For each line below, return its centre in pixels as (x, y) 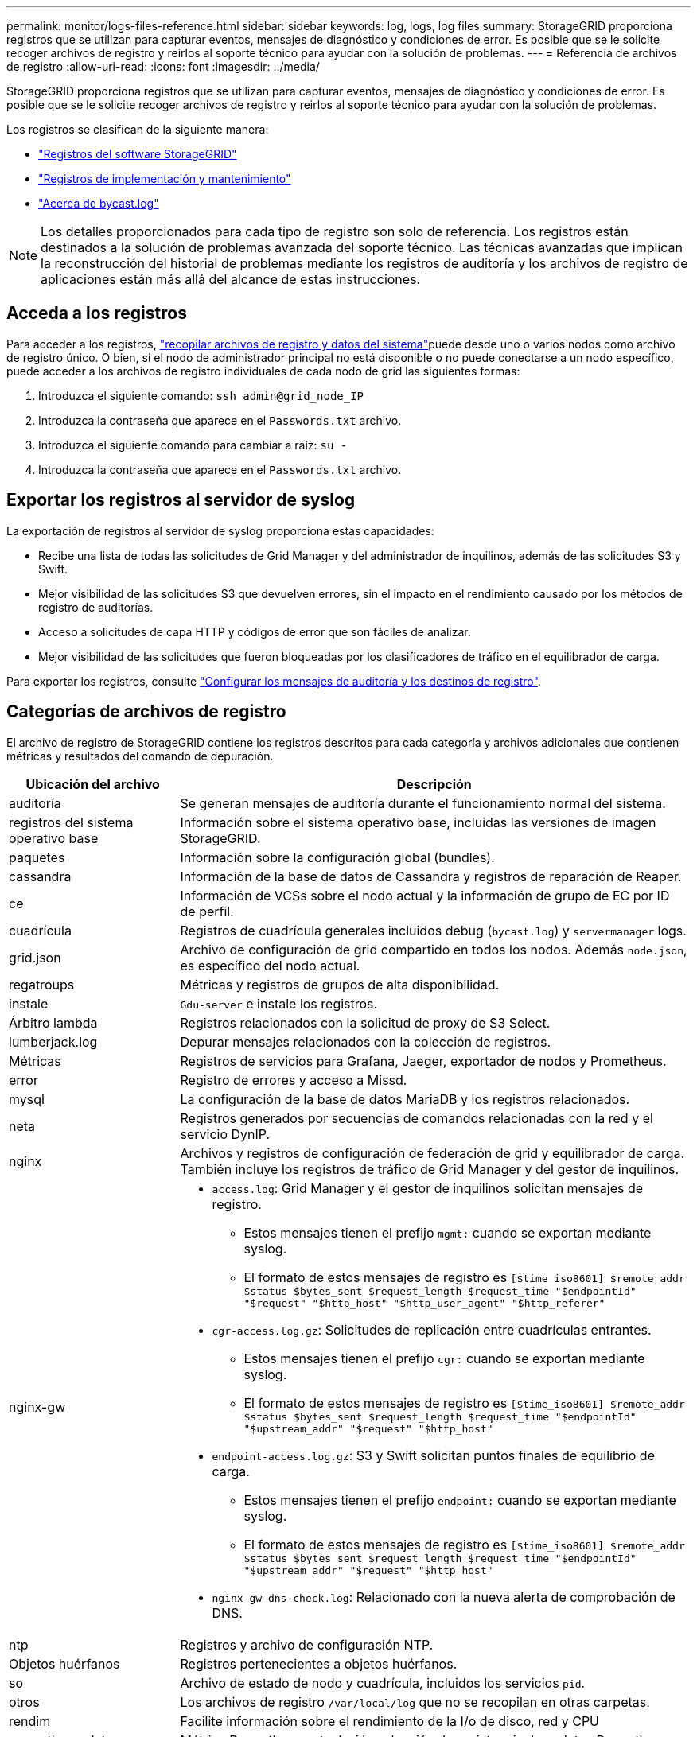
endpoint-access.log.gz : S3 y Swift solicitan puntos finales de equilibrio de (433, 1455)
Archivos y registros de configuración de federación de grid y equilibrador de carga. (432, 1153)
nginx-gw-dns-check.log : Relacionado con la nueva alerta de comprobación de (444, 1597)
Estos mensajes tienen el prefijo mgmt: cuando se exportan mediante (448, 1232)
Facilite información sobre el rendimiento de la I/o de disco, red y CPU (390, 1721)
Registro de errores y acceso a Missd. (294, 1080)
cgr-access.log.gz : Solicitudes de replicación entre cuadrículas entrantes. (432, 1329)
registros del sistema (71, 822)
